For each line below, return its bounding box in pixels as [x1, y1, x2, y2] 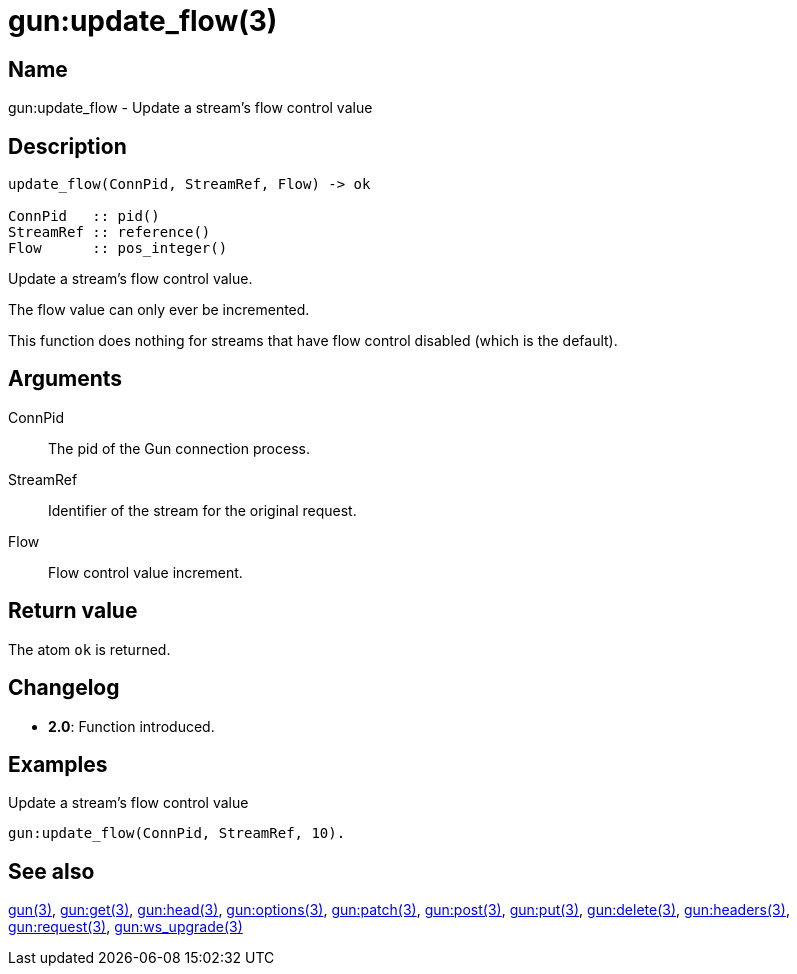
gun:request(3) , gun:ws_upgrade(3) [8, 918, 243, 936]
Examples [8, 751, 108, 777]
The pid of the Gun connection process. [48, 439, 310, 457]
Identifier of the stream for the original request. [48, 501, 357, 519]
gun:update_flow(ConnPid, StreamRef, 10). [8, 825, 346, 842]
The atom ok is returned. [8, 640, 171, 658]
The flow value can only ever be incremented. [8, 301, 310, 319]
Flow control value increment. [48, 563, 243, 581]
